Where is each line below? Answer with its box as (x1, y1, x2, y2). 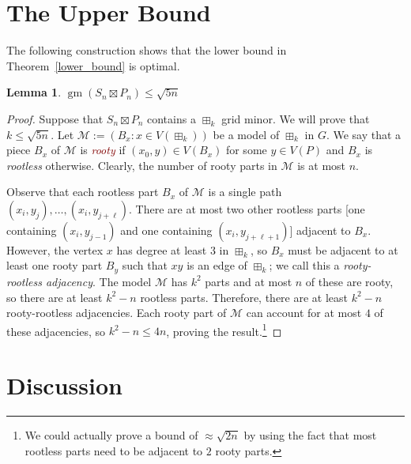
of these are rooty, (305, 273, 394, 289)
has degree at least (116, 241, 207, 258)
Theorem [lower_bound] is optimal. (6, 57, 180, 74)
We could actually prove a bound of (25, 427, 198, 443)
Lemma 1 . (6, 84, 62, 100)
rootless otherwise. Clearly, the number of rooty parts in (6, 157, 277, 173)
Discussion (6, 369, 123, 402)
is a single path (208, 183, 282, 200)
